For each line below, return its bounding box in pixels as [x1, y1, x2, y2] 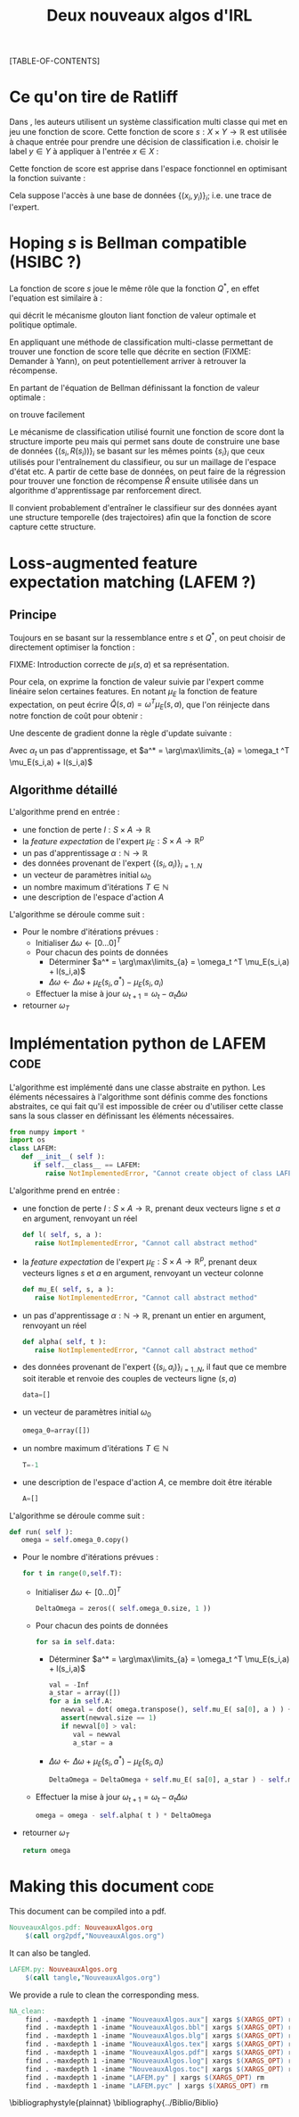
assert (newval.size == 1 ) [61, 1714, 158, 1723]
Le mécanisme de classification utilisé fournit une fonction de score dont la [9, 426, 285, 437]
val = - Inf [48, 1680, 90, 1689]
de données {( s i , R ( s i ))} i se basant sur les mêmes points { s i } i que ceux [9, 445, 265, 458]
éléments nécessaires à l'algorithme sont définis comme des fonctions [9, 1091, 269, 1102]
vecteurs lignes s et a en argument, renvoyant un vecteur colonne [21, 1267, 264, 1278]
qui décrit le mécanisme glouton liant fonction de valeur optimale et [9, 310, 256, 320]
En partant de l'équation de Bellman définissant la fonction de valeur [9, 382, 260, 393]
